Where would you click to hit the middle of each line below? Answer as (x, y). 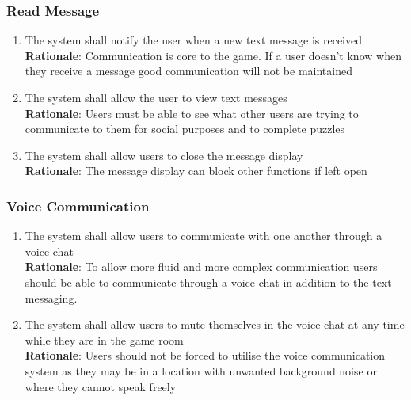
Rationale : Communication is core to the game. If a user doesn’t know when (213, 55)
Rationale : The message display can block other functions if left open (196, 171)
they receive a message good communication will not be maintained (188, 71)
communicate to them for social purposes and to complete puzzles (185, 129)
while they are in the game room (104, 339)
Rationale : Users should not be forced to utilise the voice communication (205, 355)
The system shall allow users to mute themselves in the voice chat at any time (215, 324)
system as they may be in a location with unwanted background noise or (201, 370)
